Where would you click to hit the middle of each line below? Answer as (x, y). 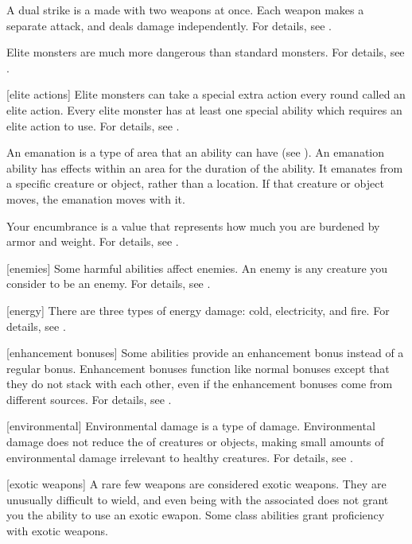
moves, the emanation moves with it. (96, 198)
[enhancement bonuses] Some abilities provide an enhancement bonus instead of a (205, 353)
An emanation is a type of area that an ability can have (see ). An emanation (196, 152)
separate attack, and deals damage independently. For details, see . (169, 25)
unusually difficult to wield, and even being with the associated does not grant (198, 499)
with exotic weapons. (58, 531)
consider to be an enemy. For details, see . (109, 284)
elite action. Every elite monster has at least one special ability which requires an (204, 109)
